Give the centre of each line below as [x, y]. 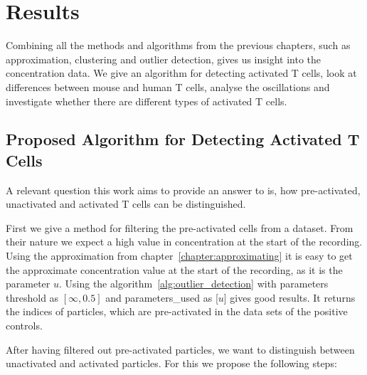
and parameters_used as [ [162, 297]
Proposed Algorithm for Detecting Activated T [183, 139]
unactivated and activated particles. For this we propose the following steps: [171, 363]
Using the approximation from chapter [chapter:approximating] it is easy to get [179, 256]
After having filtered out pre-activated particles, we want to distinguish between [180, 349]
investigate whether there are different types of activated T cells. [147, 101]
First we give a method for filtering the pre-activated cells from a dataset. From [180, 227]
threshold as [32, 297]
